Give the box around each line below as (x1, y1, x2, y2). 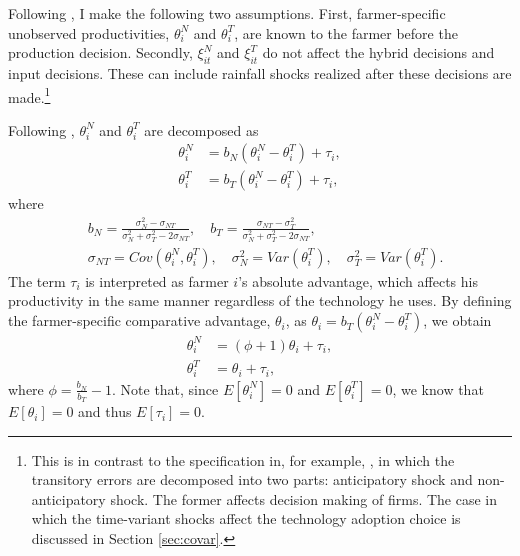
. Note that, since (112, 378, 219, 399)
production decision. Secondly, (8, 42, 193, 63)
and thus (78, 401, 132, 422)
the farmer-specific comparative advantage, (8, 310, 271, 331)
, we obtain (423, 310, 492, 331)
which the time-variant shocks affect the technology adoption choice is (31, 508, 461, 529)
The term (8, 270, 66, 291)
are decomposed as (144, 119, 259, 140)
